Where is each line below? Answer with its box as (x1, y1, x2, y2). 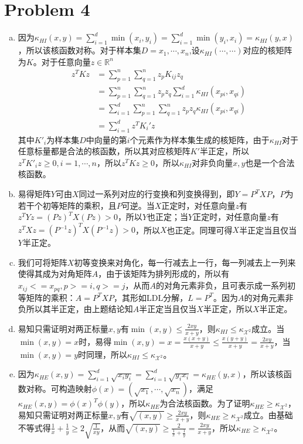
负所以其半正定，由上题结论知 (18, 303, 133, 315)
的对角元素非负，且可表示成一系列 (155, 279, 287, 292)
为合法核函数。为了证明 (159, 397, 250, 409)
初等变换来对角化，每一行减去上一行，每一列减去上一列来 (74, 256, 296, 268)
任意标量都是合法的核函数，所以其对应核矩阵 (18, 145, 190, 157)
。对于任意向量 (33, 55, 91, 67)
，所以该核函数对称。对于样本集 (18, 44, 141, 56)
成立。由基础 (243, 408, 293, 421)
